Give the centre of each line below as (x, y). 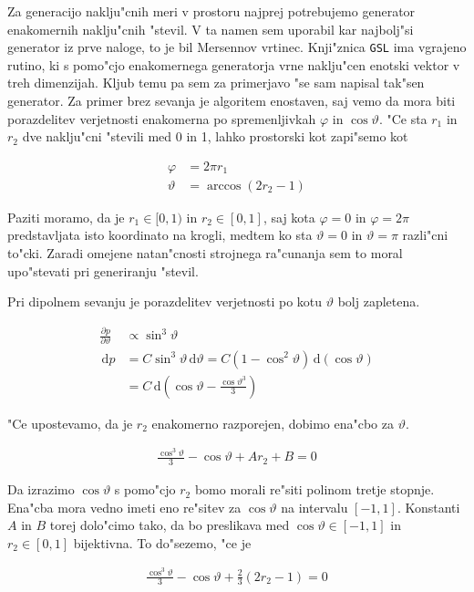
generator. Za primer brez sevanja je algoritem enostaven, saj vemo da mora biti (232, 101)
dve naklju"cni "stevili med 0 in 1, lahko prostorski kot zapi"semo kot (215, 136)
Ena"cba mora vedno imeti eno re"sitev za (124, 507)
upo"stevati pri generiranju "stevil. (103, 270)
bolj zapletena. (379, 301)
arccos (224, 186)
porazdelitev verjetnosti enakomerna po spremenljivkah (162, 118)
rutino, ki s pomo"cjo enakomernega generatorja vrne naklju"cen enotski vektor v (234, 64)
